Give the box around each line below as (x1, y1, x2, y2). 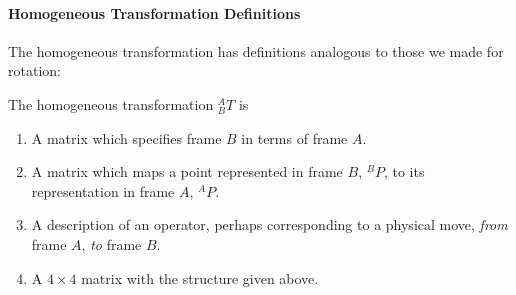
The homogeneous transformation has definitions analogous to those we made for (8, 40, 504, 61)
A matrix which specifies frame (31, 127, 222, 148)
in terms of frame (241, 127, 348, 148)
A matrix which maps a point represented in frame (31, 161, 343, 182)
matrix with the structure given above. (81, 267, 319, 288)
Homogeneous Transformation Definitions (8, 2, 301, 23)
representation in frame (31, 180, 175, 201)
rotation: (8, 60, 61, 81)
